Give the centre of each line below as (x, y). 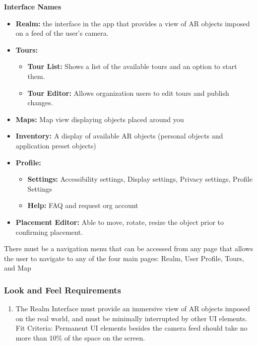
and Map (18, 268)
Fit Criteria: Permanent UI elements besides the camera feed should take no (131, 328)
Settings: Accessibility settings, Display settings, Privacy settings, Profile (140, 179)
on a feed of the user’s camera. (62, 33)
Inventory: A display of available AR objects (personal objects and (119, 136)
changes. (40, 103)
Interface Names (33, 6)
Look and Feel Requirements (63, 290)
